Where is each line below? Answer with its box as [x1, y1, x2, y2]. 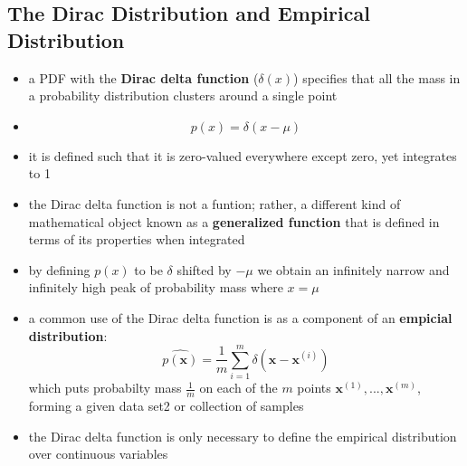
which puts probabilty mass [28, 378, 182, 397]
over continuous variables [28, 444, 168, 463]
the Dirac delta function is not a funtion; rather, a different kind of [28, 194, 401, 213]
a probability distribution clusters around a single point [28, 86, 338, 105]
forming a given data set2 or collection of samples [28, 396, 304, 415]
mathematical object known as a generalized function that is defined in [28, 212, 440, 231]
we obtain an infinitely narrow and [257, 260, 450, 279]
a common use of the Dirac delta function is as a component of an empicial [28, 308, 453, 327]
